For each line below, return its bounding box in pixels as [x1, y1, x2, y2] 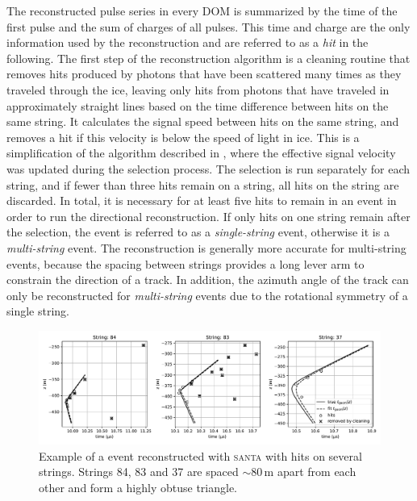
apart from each [277, 463, 357, 480]
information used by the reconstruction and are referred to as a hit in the [6, 34, 369, 51]
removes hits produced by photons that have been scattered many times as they [6, 65, 402, 82]
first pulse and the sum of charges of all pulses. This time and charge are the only [6, 18, 411, 35]
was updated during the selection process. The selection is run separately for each [6, 160, 411, 177]
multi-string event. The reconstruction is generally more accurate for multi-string [6, 239, 407, 256]
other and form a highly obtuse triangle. [39, 478, 238, 495]
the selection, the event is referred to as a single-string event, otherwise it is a [6, 223, 390, 240]
